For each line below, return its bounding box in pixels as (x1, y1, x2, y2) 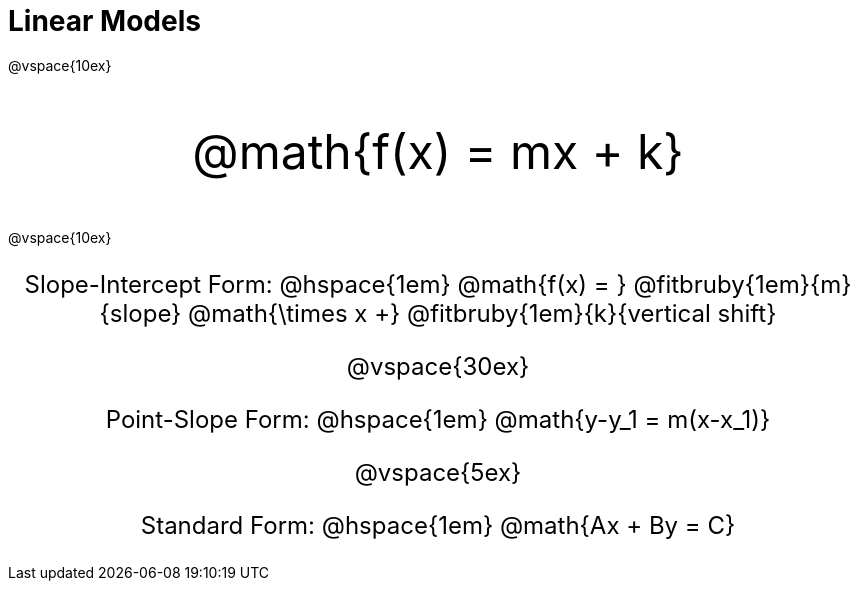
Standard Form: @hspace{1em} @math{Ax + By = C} (140, 510, 736, 540)
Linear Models (8, 4, 201, 38)
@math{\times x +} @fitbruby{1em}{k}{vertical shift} (188, 298, 777, 328)
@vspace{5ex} (354, 457, 522, 487)
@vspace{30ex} (346, 351, 530, 381)
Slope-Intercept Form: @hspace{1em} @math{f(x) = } (24, 269, 627, 299)
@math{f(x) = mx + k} (192, 121, 684, 181)
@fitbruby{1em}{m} (633, 269, 852, 299)
